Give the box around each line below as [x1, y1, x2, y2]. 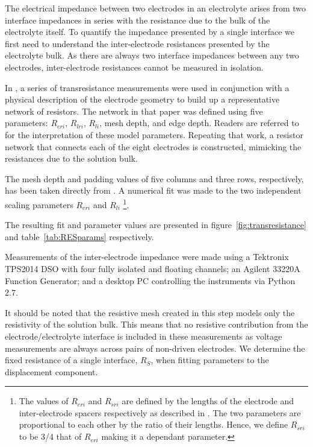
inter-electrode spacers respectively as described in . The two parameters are [19, 406, 301, 419]
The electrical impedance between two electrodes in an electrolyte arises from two [5, 2, 306, 14]
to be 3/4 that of [19, 430, 82, 443]
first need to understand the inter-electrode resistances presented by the [5, 37, 270, 49]
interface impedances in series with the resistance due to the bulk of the [5, 13, 270, 26]
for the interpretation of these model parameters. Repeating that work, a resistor [5, 128, 303, 141]
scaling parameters [5, 198, 73, 211]
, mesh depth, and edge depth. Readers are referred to [99, 116, 299, 129]
